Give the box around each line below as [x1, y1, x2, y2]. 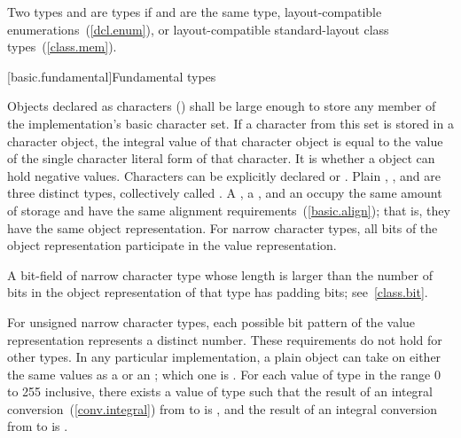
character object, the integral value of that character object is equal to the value [7, 131, 443, 150]
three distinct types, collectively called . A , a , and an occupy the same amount [7, 184, 442, 202]
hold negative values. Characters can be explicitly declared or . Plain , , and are [7, 166, 441, 184]
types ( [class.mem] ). [7, 37, 117, 56]
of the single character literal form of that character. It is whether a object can [7, 149, 435, 168]
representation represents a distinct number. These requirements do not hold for [7, 330, 442, 348]
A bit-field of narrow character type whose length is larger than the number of [7, 265, 433, 284]
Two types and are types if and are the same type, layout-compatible [7, 3, 382, 20]
